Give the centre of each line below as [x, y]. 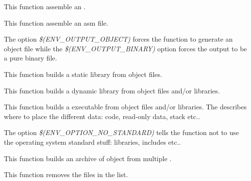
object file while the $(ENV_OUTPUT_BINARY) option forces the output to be [125, 48]
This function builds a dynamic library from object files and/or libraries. [112, 90]
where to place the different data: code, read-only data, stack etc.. [102, 116]
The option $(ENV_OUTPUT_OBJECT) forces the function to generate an [118, 39]
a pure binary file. [31, 58]
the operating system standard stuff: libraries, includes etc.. [92, 142]
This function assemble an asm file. [56, 23]
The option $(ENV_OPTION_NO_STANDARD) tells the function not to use [122, 132]
